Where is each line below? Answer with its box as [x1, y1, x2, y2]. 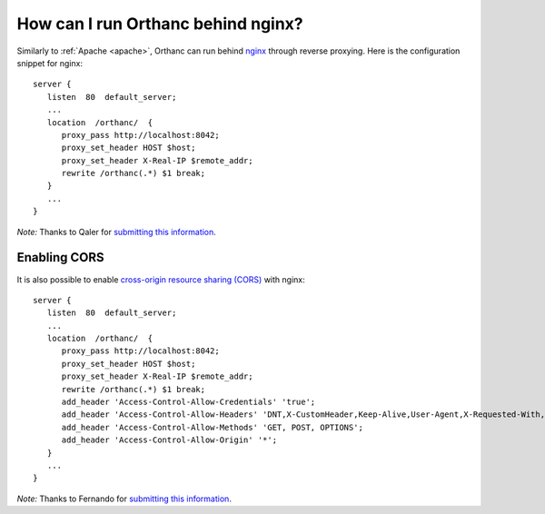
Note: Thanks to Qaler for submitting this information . [16, 226, 217, 237]
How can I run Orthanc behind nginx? [16, 14, 303, 34]
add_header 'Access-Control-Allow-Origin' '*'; [61, 435, 277, 445]
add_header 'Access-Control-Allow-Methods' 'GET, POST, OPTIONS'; [61, 422, 363, 432]
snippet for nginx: [16, 57, 84, 68]
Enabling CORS [16, 250, 104, 265]
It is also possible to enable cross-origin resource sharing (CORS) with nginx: [16, 273, 305, 285]
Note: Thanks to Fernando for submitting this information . [16, 493, 232, 504]
